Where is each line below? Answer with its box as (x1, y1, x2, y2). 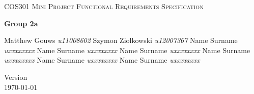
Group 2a (4, 18, 38, 28)
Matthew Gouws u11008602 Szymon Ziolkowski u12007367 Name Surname (4, 35, 238, 45)
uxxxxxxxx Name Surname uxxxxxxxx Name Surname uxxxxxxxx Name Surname (4, 44, 250, 55)
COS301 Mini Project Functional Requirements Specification (4, 1, 204, 11)
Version (4, 71, 27, 82)
